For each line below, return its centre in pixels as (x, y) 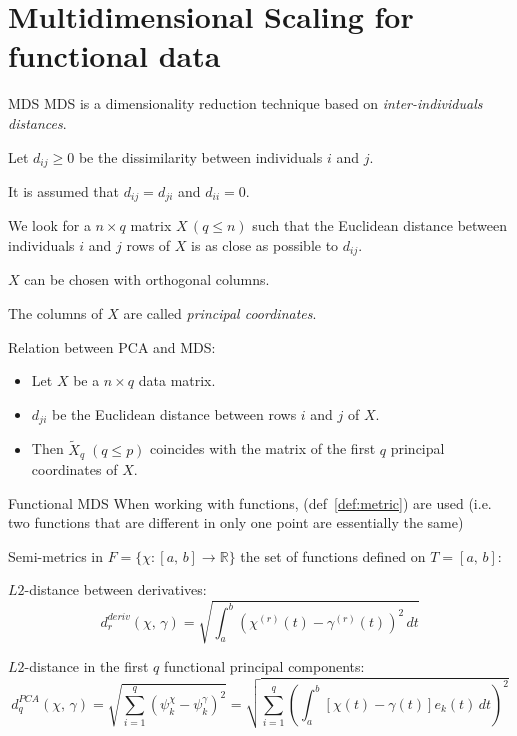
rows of (148, 245)
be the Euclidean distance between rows (174, 413)
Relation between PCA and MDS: (112, 346)
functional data (114, 55)
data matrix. (177, 380)
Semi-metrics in (55, 555)
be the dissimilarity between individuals (200, 156)
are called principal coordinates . (220, 313)
